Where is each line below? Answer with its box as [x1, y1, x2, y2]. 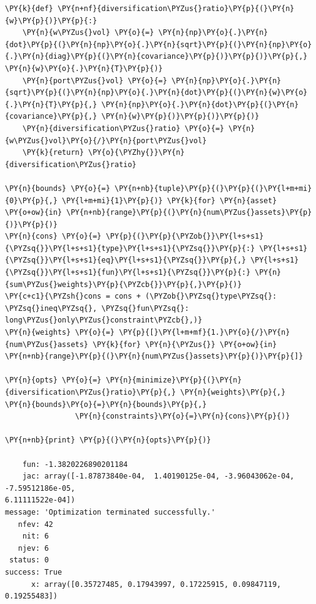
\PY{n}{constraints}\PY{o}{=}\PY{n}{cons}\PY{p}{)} [75, 412, 290, 421]
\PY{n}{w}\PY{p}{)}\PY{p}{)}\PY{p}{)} [101, 112, 260, 121]
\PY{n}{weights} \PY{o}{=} [5, 328, 115, 337]
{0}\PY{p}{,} [5, 196, 58, 205]
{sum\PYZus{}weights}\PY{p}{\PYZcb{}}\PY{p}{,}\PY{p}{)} [5, 280, 242, 289]
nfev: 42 [18, 520, 53, 529]
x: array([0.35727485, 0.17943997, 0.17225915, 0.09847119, [31, 580, 282, 589]
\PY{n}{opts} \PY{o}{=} [5, 376, 102, 385]
